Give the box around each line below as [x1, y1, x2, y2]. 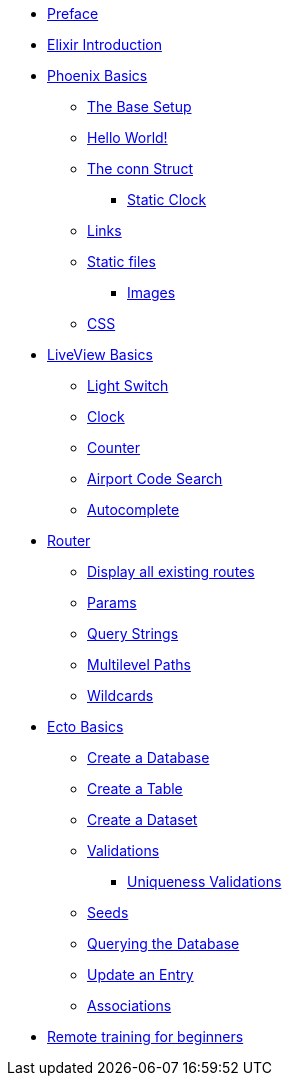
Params [87, 594, 137, 611]
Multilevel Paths [87, 656, 191, 673]
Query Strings [87, 625, 179, 642]
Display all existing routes [87, 563, 255, 580]
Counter [87, 439, 141, 456]
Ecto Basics [47, 718, 124, 735]
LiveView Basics [47, 346, 153, 363]
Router [47, 532, 91, 549]
